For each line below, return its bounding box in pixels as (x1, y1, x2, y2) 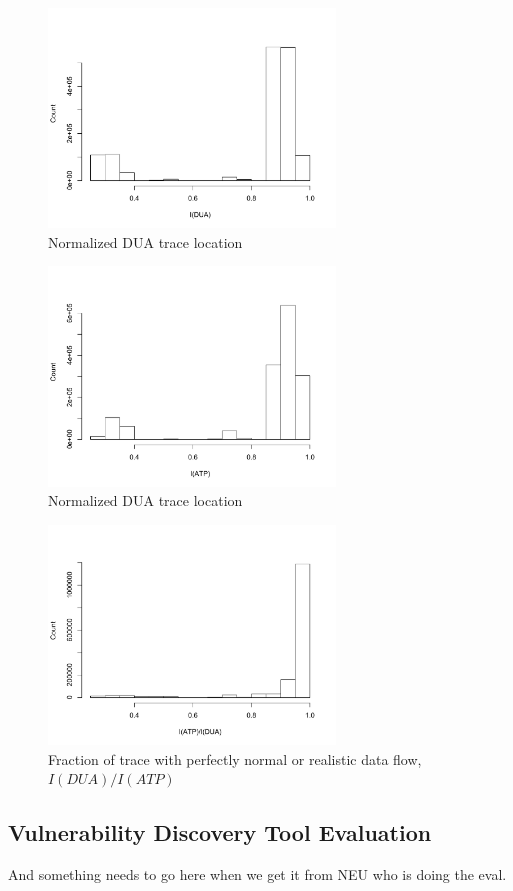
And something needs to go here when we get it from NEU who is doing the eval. (8, 864, 507, 885)
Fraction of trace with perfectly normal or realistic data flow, (48, 748, 422, 769)
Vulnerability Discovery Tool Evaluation (8, 817, 432, 848)
